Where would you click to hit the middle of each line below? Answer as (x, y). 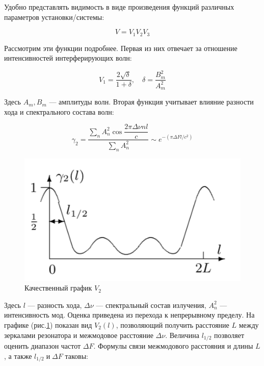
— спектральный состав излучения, (151, 305)
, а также (18, 356)
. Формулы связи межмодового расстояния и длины (173, 346)
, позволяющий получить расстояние (173, 325)
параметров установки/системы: (54, 17)
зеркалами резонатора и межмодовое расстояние (79, 335)
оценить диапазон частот (43, 346)
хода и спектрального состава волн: (59, 111)
